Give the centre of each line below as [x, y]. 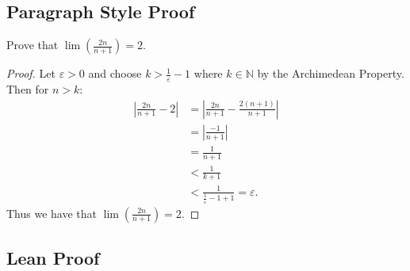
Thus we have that [52, 213]
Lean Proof [53, 257]
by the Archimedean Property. [331, 73]
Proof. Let [31, 73]
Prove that [33, 45]
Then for [28, 89]
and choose [115, 73]
